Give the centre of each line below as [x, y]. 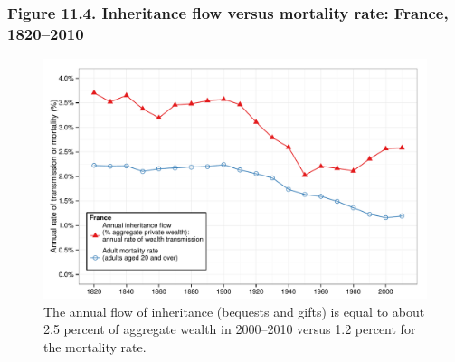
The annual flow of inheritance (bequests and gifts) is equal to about [234, 311]
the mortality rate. [95, 346]
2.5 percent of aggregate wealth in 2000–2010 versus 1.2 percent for [230, 329]
